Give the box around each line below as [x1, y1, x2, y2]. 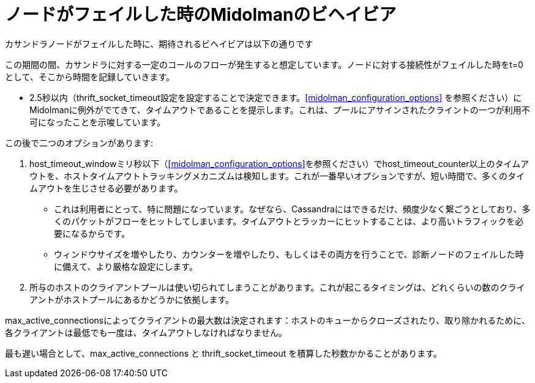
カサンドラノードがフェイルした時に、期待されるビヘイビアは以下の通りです [5, 38, 313, 49]
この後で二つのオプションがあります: [5, 137, 154, 148]
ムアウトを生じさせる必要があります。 [29, 182, 183, 193]
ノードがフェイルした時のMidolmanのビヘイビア [5, 4, 397, 25]
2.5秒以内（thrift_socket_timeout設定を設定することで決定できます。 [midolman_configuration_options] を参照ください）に [29, 92, 522, 103]
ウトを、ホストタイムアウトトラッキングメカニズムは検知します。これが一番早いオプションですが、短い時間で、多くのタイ [29, 170, 525, 181]
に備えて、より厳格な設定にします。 [54, 261, 198, 272]
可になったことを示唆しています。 [29, 116, 166, 127]
